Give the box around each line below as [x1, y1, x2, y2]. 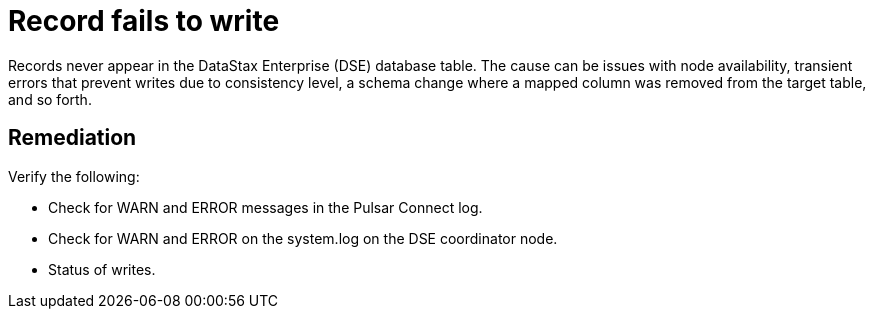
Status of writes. [48, 260, 156, 278]
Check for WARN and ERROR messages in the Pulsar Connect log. [48, 198, 483, 216]
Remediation [8, 125, 137, 151]
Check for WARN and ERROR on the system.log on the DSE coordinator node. [48, 229, 558, 247]
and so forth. [8, 90, 92, 108]
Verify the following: [8, 167, 140, 185]
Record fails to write [8, 4, 280, 38]
